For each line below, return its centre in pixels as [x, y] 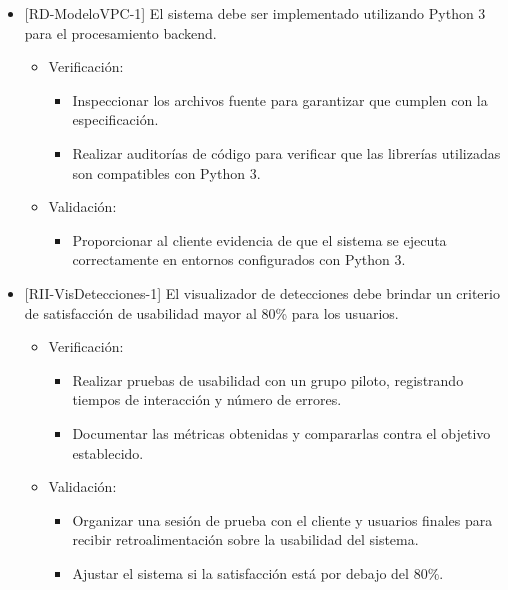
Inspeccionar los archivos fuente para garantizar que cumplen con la [280, 99]
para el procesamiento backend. [120, 32]
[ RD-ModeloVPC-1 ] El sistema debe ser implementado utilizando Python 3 [255, 13]
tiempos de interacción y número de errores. [207, 399]
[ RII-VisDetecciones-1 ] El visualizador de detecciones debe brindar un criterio [262, 292]
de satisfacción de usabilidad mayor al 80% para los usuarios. [211, 312]
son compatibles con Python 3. [166, 172]
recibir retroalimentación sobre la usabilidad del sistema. [245, 539]
